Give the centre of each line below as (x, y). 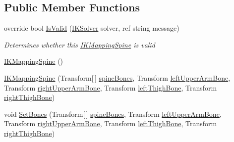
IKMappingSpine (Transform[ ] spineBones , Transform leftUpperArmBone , (117, 77)
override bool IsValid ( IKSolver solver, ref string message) (92, 28)
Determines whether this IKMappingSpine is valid (80, 44)
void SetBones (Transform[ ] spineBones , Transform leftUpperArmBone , (113, 114)
